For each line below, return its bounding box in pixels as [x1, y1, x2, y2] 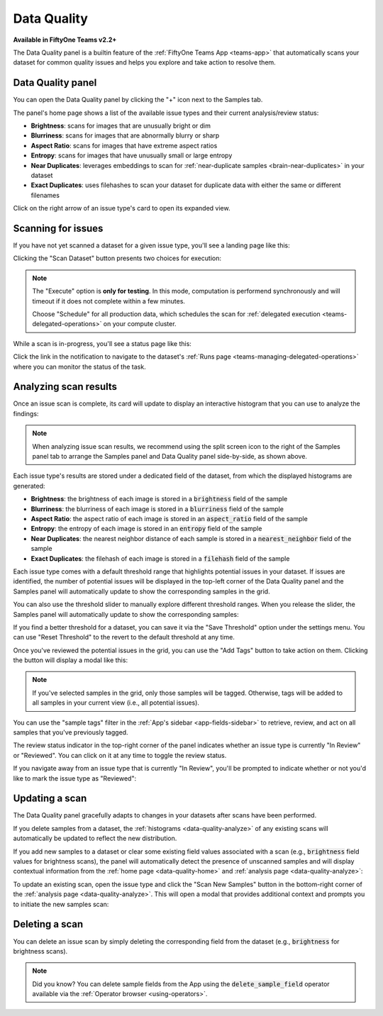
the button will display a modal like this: [13, 656, 128, 664]
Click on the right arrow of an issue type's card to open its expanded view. [13, 204, 231, 213]
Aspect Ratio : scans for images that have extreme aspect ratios [30, 141, 218, 150]
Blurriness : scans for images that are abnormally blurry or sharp [30, 131, 220, 140]
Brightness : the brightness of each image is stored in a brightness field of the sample [30, 495, 288, 503]
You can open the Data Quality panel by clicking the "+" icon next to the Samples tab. [13, 96, 263, 104]
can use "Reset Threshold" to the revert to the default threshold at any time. [13, 633, 235, 642]
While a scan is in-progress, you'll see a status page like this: [13, 339, 191, 347]
